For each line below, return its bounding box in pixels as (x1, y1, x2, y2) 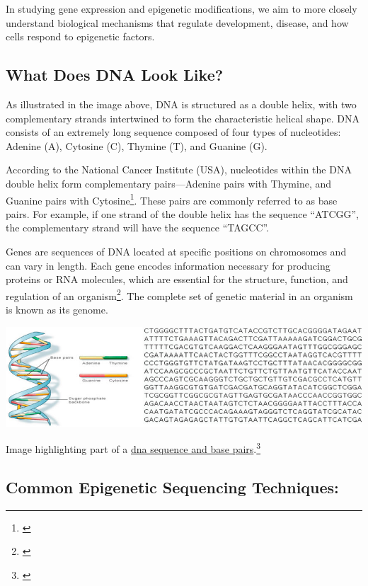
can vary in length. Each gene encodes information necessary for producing (6, 258, 330, 272)
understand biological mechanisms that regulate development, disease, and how (6, 15, 349, 30)
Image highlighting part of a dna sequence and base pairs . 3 (6, 439, 261, 456)
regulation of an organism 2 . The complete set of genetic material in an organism (6, 286, 353, 303)
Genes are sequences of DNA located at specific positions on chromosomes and (6, 243, 347, 258)
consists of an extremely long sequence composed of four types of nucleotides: (6, 125, 341, 139)
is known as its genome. (6, 302, 108, 317)
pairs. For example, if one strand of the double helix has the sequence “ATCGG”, (6, 206, 359, 221)
